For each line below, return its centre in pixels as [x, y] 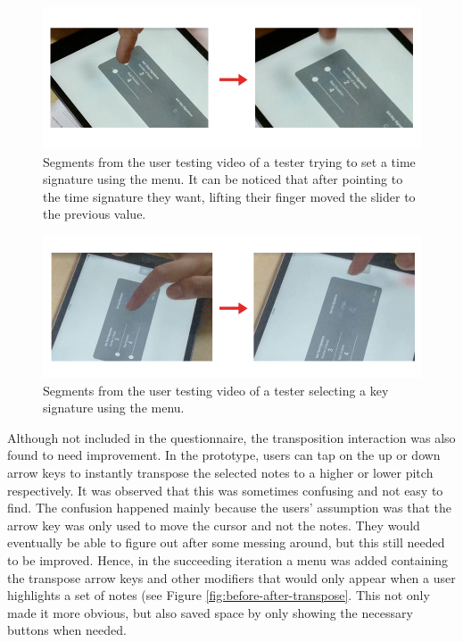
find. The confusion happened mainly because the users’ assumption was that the [229, 508]
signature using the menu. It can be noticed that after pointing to [223, 179]
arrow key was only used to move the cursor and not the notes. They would [214, 525]
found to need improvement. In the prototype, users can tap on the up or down [224, 455]
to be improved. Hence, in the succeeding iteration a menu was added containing [228, 559]
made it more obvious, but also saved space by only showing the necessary [210, 612]
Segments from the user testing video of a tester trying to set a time [229, 161]
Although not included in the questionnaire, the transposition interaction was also [231, 437]
